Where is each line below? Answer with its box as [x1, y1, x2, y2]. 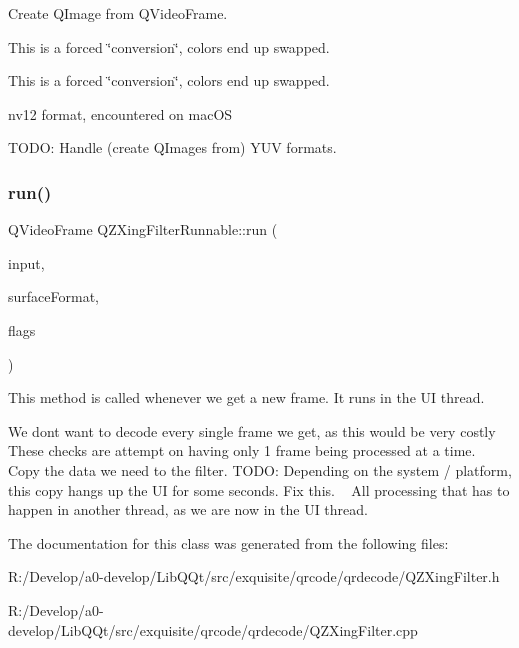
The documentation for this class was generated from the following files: [8, 532, 449, 553]
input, [8, 252, 45, 273]
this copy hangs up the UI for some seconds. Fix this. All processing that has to [8, 479, 510, 500]
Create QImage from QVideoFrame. [8, 3, 228, 23]
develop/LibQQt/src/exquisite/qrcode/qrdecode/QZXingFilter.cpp [8, 619, 418, 640]
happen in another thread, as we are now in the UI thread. [8, 499, 368, 520]
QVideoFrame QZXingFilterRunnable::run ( [8, 219, 278, 240]
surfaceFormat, [8, 286, 99, 307]
